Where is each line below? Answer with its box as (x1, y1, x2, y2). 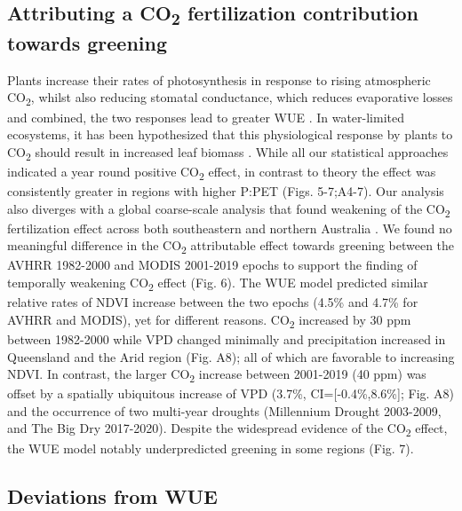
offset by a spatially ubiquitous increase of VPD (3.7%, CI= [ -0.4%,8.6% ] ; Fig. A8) (7, 384, 455, 403)
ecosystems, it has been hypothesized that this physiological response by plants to (7, 125, 453, 144)
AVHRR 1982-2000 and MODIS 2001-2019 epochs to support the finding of (7, 255, 418, 274)
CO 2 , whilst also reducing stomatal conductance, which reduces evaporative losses (7, 88, 453, 109)
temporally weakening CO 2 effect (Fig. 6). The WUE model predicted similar (7, 273, 428, 294)
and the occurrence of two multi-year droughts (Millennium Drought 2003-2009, (7, 401, 442, 420)
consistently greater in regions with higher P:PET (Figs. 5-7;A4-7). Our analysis (7, 182, 444, 200)
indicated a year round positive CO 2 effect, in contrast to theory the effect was (7, 161, 436, 183)
